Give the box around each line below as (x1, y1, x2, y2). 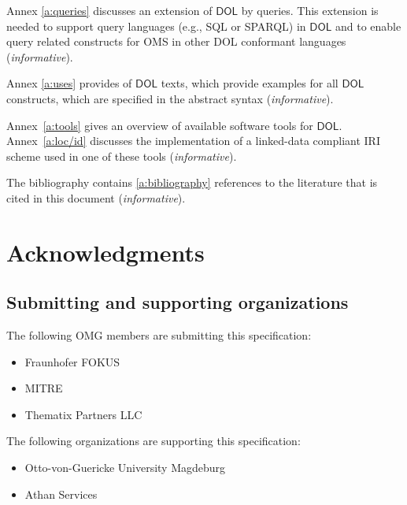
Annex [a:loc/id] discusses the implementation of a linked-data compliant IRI (6, 132, 380, 149)
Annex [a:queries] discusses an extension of (6, 2, 213, 18)
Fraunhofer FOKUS (24, 353, 120, 369)
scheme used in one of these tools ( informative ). (6, 147, 237, 164)
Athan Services (24, 485, 98, 502)
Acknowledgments (6, 236, 205, 268)
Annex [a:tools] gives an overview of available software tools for (6, 117, 313, 133)
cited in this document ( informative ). (6, 189, 186, 206)
